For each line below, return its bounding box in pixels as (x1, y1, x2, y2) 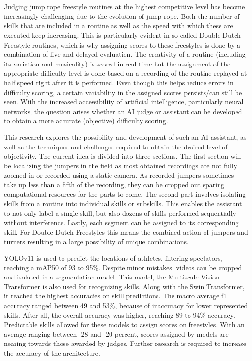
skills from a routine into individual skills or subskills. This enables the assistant (4, 198, 242, 209)
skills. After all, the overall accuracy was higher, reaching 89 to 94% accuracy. (4, 310, 235, 320)
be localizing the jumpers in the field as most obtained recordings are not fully (4, 160, 237, 170)
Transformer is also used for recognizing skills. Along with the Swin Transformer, (4, 281, 245, 291)
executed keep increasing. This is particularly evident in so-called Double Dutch (4, 30, 241, 40)
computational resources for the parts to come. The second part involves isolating (4, 189, 246, 199)
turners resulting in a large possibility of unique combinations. (4, 236, 189, 246)
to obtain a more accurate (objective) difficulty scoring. (4, 115, 168, 126)
